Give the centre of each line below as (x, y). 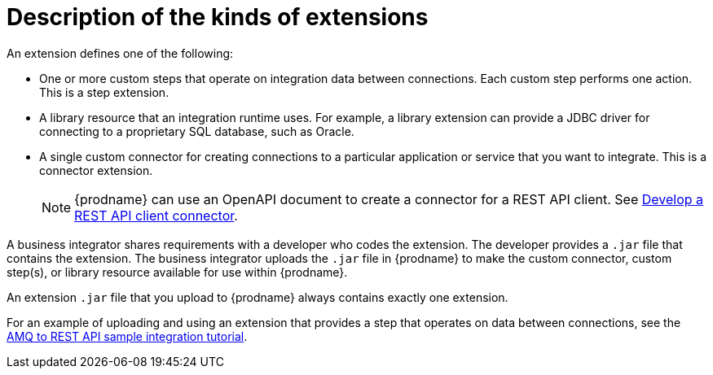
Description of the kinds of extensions (218, 17)
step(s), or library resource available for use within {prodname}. (177, 272)
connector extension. (96, 170)
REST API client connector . (156, 215)
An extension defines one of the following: (120, 53)
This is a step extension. (104, 92)
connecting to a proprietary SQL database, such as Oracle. (197, 131)
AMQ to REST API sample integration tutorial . (127, 336)
